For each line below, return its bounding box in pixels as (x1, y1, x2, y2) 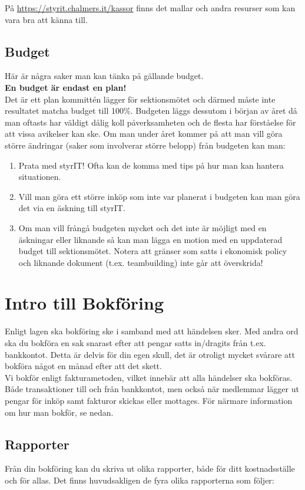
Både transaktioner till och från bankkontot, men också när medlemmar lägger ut (5, 383, 299, 395)
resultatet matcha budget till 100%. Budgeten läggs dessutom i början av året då (5, 104, 297, 117)
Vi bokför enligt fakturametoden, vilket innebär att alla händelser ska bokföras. (5, 371, 293, 383)
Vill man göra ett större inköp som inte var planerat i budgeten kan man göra (18, 190, 300, 202)
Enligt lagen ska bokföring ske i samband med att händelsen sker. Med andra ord (5, 325, 299, 337)
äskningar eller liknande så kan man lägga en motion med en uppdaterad (18, 233, 283, 245)
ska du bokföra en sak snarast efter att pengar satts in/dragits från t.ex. (5, 337, 266, 349)
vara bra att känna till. (5, 13, 88, 25)
